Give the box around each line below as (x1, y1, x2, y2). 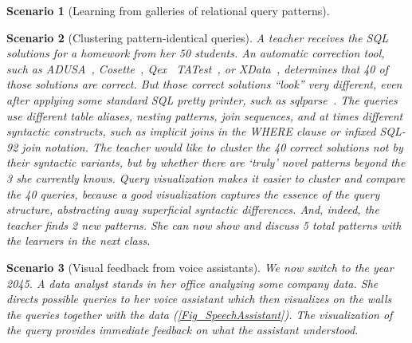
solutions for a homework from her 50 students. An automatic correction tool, (6, 45, 385, 61)
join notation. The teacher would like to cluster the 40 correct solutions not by (22, 138, 403, 155)
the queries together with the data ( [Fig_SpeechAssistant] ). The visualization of (6, 306, 393, 322)
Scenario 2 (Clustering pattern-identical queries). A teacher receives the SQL (6, 29, 388, 45)
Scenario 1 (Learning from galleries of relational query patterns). (6, 2, 330, 18)
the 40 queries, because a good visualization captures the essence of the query (6, 185, 380, 202)
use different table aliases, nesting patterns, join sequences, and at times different (6, 107, 403, 124)
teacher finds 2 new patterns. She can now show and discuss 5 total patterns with (6, 216, 402, 233)
